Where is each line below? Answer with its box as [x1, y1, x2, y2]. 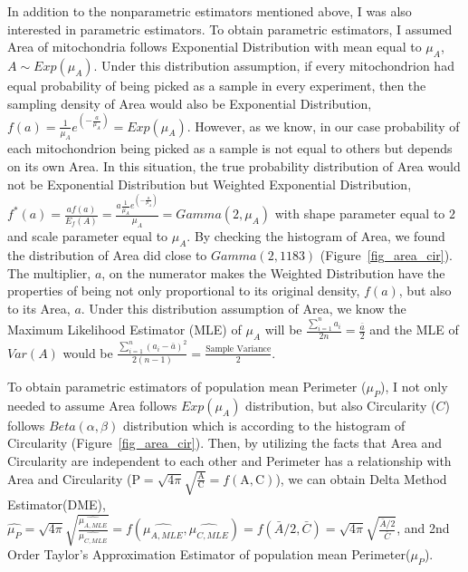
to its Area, [7, 298, 71, 317]
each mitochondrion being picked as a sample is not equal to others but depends [7, 139, 453, 158]
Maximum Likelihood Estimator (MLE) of [7, 320, 242, 339]
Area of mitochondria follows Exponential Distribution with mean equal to [7, 37, 422, 56]
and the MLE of [369, 320, 459, 339]
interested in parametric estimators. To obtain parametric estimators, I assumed [7, 19, 453, 38]
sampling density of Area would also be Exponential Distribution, [7, 93, 372, 112]
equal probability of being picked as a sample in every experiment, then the [7, 75, 426, 94]
